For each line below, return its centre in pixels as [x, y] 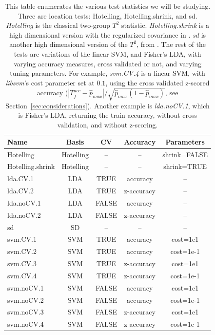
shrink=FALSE [185, 154]
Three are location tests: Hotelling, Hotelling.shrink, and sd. [107, 15]
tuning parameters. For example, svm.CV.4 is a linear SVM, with [107, 73]
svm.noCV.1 [26, 287]
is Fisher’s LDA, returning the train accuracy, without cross [107, 115]
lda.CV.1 [21, 178]
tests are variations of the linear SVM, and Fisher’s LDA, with [107, 53]
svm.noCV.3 [26, 312]
